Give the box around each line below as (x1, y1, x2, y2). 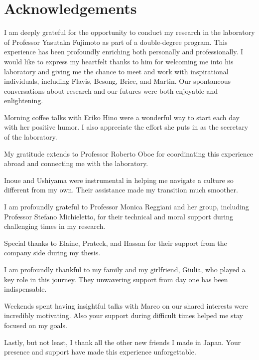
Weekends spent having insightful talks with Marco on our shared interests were (4, 300, 248, 311)
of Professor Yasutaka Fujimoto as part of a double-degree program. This (4, 36, 228, 47)
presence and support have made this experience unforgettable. (4, 347, 196, 357)
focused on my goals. (4, 320, 67, 330)
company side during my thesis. (4, 247, 101, 258)
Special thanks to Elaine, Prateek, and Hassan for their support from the (4, 237, 227, 248)
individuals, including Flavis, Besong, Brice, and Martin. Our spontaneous (4, 76, 231, 86)
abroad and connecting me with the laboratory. (4, 158, 148, 169)
